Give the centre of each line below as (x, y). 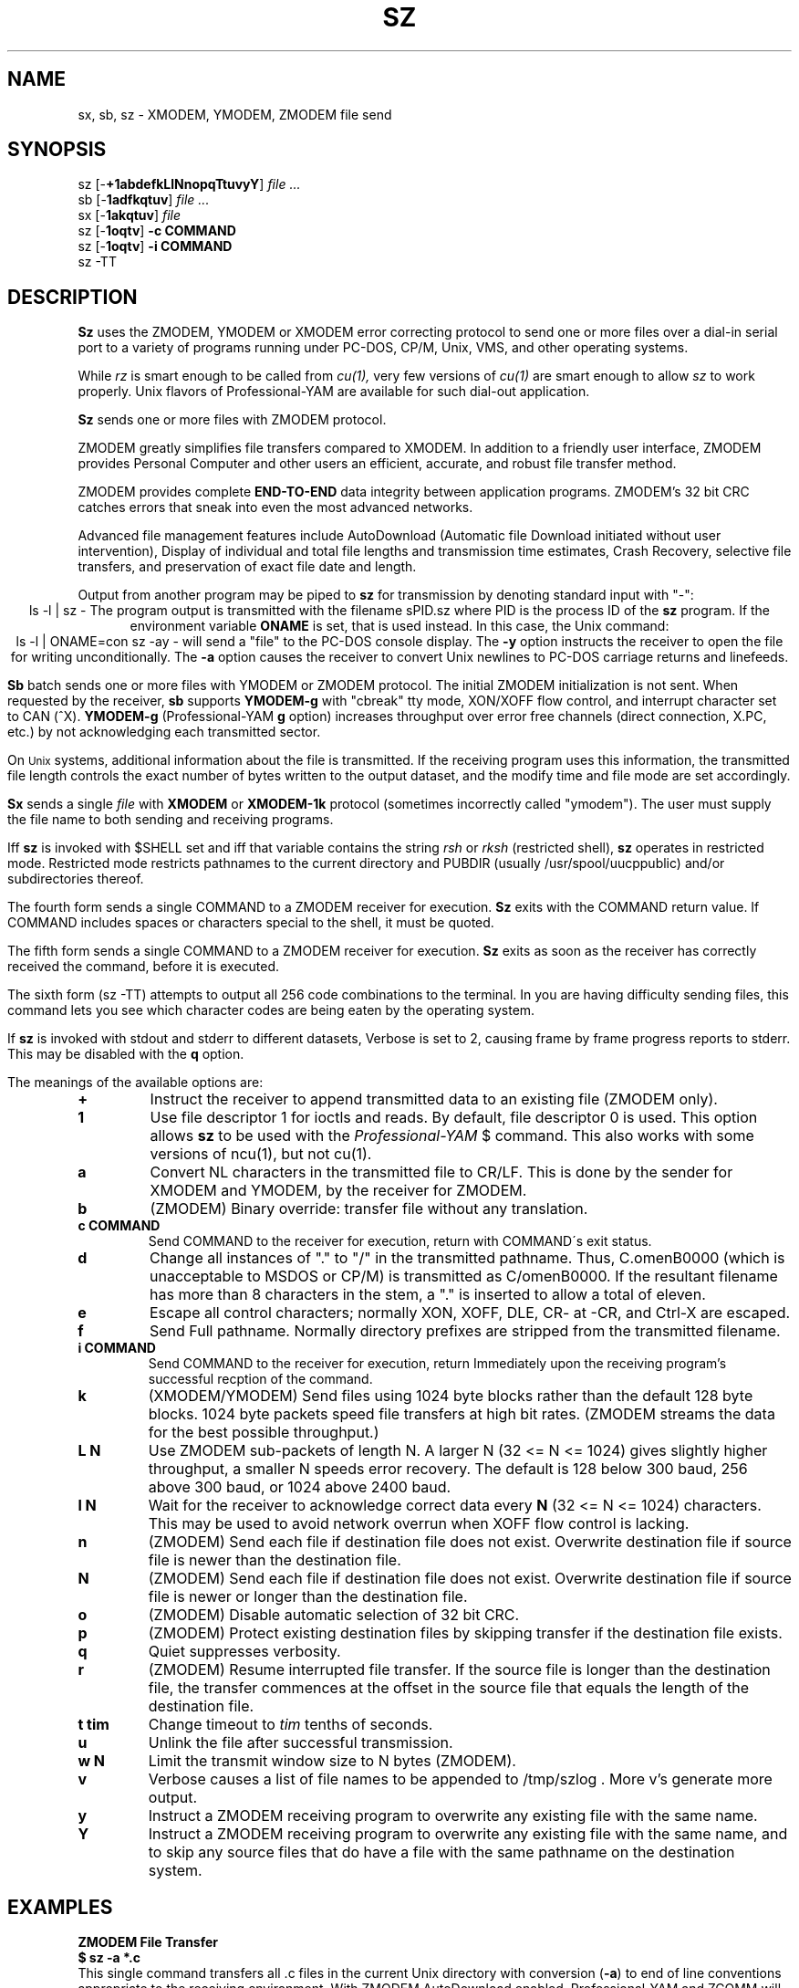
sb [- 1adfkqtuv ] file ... (144, 200)
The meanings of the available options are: (135, 1083)
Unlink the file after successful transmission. (301, 1743)
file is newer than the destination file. (275, 1560)
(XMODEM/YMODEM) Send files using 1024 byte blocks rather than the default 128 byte (451, 1396)
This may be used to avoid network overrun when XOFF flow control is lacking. (419, 1524)
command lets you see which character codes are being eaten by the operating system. (271, 1010)
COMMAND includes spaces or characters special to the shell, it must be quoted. (251, 923)
